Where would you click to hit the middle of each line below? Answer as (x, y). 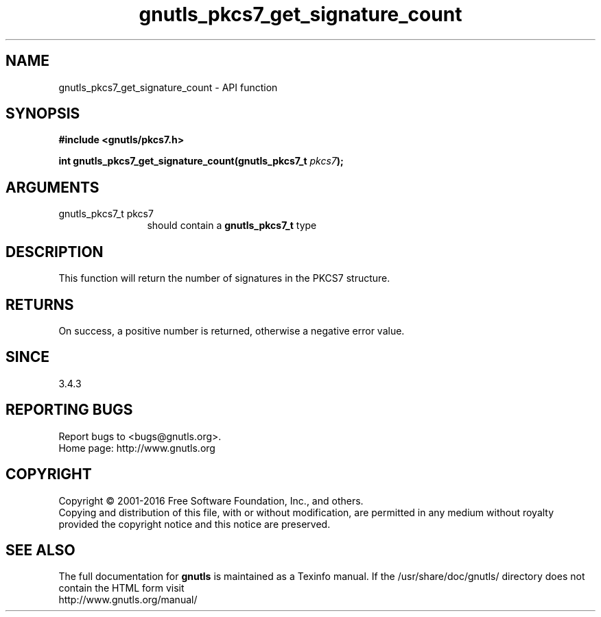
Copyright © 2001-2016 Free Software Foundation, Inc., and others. (211, 500)
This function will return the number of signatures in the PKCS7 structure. (224, 278)
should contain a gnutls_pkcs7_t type (232, 226)
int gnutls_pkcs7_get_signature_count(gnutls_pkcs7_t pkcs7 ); (201, 161)
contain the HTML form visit (121, 588)
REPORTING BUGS (69, 410)
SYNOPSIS (43, 114)
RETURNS (40, 304)
